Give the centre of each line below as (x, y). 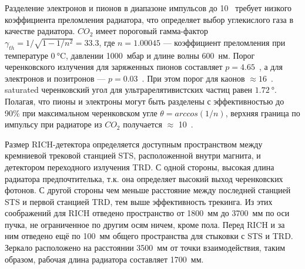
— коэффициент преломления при (224, 42)
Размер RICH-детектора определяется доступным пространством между (134, 144)
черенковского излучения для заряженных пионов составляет (114, 67)
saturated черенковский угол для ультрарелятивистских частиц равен (129, 90)
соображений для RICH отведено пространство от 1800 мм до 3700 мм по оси (147, 213)
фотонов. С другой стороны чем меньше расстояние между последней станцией (148, 190)
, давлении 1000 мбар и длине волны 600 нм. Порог (160, 55)
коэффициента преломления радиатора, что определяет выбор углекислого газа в (149, 19)
